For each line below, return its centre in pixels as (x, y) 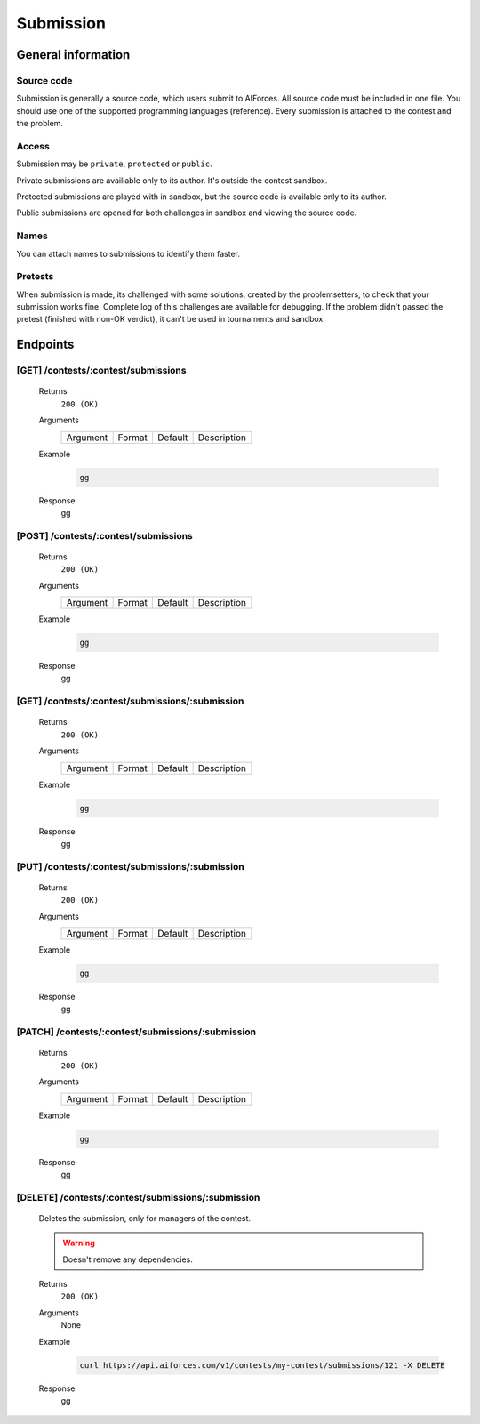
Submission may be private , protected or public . (114, 164)
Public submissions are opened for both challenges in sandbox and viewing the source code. (187, 213)
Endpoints (45, 345)
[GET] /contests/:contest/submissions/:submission (130, 701)
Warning (79, 1243)
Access (33, 146)
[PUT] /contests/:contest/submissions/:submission (130, 866)
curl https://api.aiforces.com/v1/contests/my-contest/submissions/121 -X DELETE (263, 1365)
